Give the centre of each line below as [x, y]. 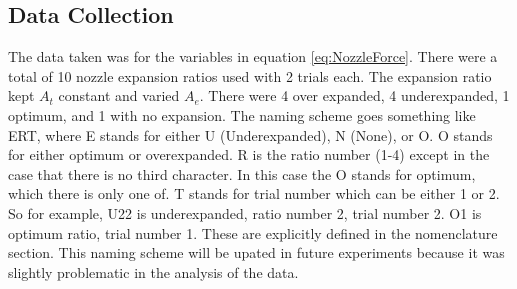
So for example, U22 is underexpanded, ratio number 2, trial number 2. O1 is [245, 212]
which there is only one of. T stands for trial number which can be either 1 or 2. [254, 193]
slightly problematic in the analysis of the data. [153, 271]
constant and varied [119, 95]
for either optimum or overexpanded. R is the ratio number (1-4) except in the [249, 154]
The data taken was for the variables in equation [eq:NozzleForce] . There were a [253, 56]
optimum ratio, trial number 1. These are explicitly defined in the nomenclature [253, 232]
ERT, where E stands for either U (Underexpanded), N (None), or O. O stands [250, 134]
